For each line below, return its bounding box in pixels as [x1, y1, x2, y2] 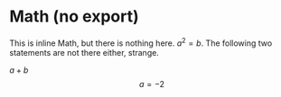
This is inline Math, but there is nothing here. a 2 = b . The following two [9, 36, 273, 48]
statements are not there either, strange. [9, 47, 160, 57]
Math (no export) [9, 6, 139, 27]
